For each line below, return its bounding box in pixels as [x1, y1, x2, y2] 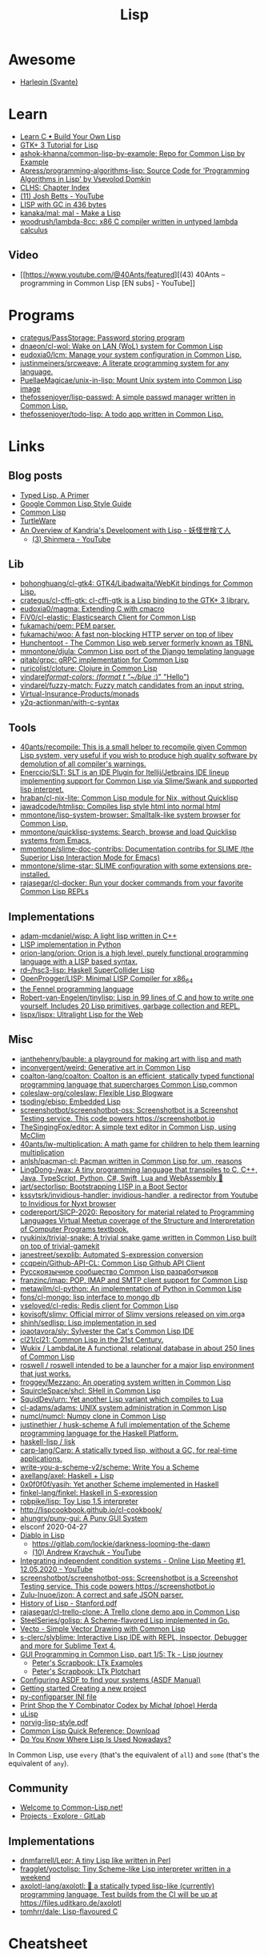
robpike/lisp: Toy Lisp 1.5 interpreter [19, 1496, 138, 1506]
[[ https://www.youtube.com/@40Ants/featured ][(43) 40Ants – [19, 270, 226, 279]
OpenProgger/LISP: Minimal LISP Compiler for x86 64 [19, 974, 194, 985]
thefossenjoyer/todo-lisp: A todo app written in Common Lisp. [19, 409, 224, 419]
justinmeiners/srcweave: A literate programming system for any [19, 358, 230, 367]
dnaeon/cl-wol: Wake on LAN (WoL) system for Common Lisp [19, 341, 223, 351]
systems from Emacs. [19, 836, 92, 845]
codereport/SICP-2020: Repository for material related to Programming [19, 1207, 254, 1217]
